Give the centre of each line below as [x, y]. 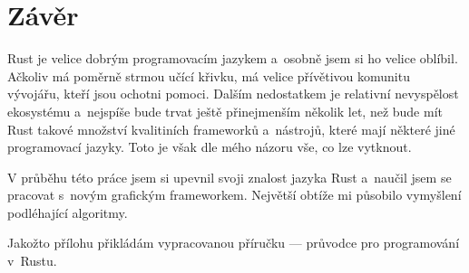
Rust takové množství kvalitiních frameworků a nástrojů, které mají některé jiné [231, 129]
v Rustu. [32, 261]
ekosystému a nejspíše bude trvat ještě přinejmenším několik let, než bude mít [225, 111]
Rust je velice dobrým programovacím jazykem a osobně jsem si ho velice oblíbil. [233, 58]
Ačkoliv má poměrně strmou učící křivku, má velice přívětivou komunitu [209, 75]
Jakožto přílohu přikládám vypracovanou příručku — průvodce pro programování [234, 243]
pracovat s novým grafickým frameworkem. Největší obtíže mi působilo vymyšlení [234, 195]
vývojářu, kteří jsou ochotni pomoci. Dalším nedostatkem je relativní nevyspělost [233, 94]
